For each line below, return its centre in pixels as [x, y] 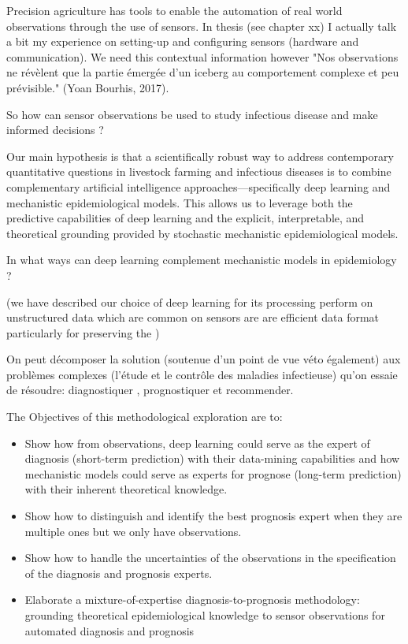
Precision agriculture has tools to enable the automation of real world [174, 10]
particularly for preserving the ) [83, 332]
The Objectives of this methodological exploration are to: [145, 417]
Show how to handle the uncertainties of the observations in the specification [210, 558]
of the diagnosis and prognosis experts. [119, 573]
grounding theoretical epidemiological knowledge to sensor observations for [205, 615]
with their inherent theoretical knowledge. [126, 489]
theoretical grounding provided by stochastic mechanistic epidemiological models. [202, 233]
